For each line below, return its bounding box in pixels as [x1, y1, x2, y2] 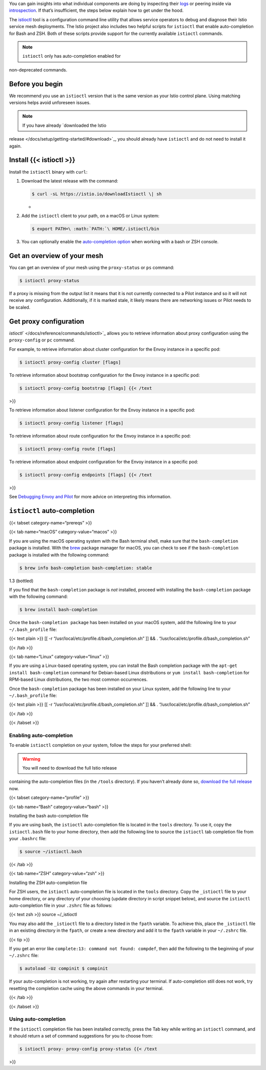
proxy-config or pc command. [9, 337, 75, 343]
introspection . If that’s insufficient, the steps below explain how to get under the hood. [9, 7, 184, 13]
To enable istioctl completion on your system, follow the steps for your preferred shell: [9, 742, 192, 748]
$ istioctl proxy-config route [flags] [19, 446, 116, 451]
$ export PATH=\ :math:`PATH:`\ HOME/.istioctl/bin [32, 226, 160, 232]
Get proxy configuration [9, 317, 85, 326]
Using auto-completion [9, 1016, 66, 1023]
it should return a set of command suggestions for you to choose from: [9, 1033, 153, 1039]
